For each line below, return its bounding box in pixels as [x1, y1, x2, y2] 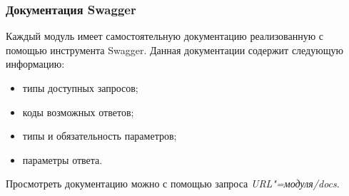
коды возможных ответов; [22, 104, 134, 119]
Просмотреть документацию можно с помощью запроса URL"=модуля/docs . [6, 176, 340, 191]
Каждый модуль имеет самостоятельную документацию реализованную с [6, 29, 324, 43]
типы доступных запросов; [22, 81, 138, 95]
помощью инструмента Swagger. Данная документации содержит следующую [6, 42, 343, 57]
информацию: [6, 56, 65, 71]
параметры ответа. [22, 152, 103, 167]
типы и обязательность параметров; [22, 128, 177, 143]
